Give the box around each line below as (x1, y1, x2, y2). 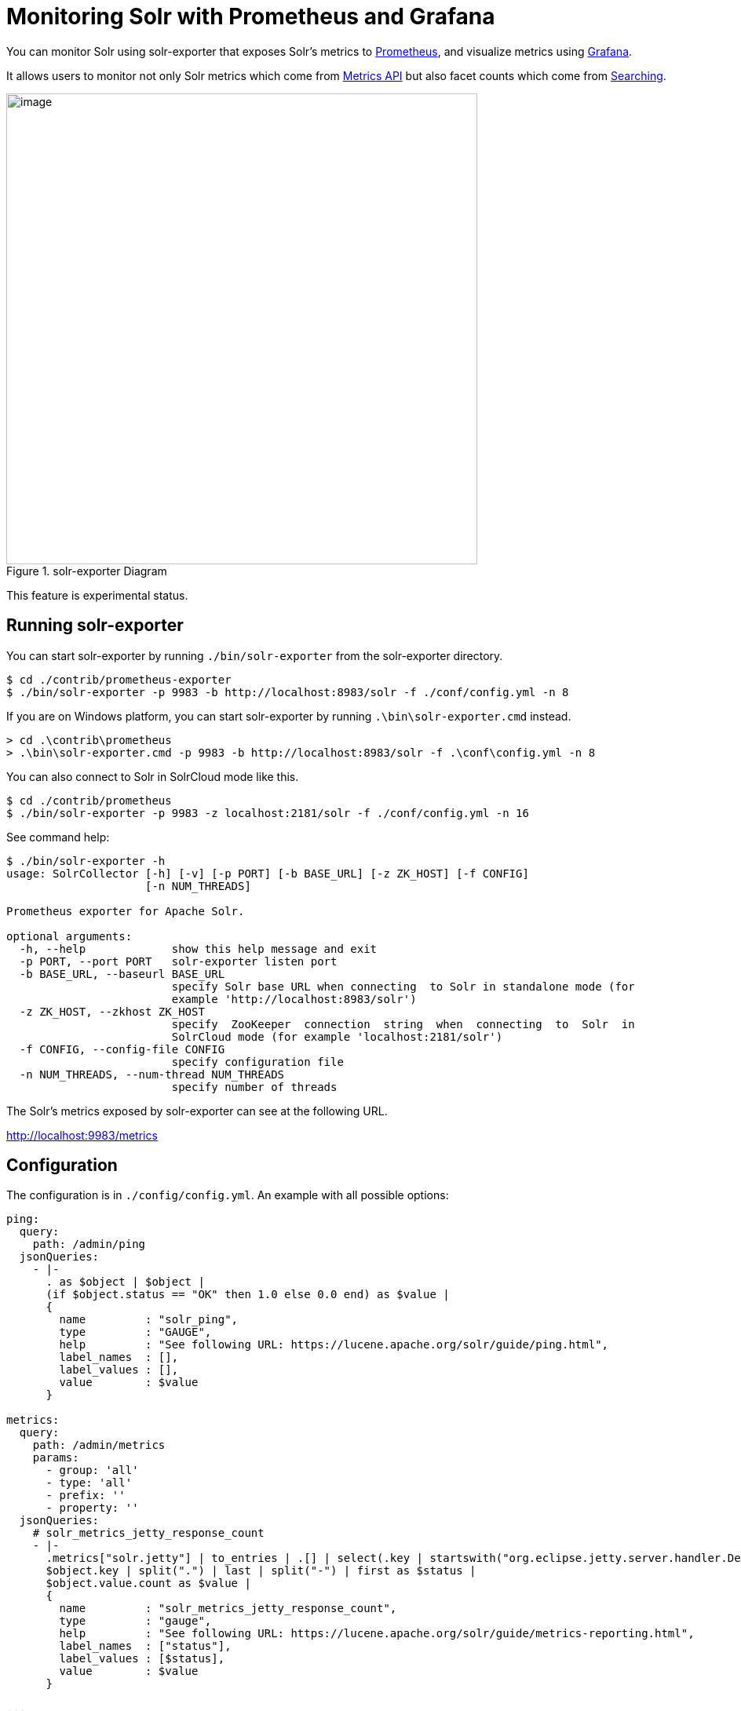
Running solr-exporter (6, 615, 184, 636)
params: (32, 1451, 79, 1465)
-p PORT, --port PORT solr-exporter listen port (19, 954, 338, 968)
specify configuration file (171, 1055, 344, 1068)
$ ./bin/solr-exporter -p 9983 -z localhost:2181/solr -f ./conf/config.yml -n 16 (6, 806, 529, 819)
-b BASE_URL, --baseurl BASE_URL (19, 967, 225, 980)
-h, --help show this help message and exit (19, 942, 378, 955)
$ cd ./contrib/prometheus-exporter (6, 673, 232, 686)
